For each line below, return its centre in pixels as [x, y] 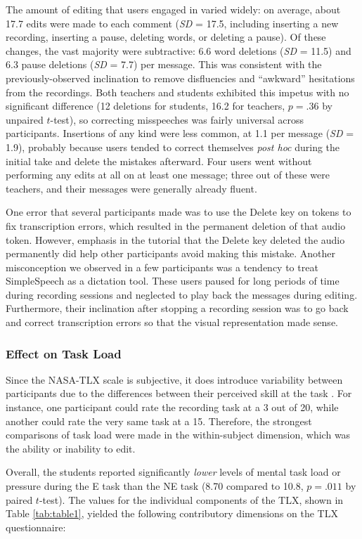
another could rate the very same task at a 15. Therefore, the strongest [159, 421]
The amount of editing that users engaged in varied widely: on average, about [173, 9]
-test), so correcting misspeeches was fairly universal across [177, 119]
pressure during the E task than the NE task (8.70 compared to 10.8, [155, 486]
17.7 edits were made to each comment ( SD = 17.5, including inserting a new [172, 23]
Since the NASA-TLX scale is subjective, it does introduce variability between [174, 379]
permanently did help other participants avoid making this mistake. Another [171, 253]
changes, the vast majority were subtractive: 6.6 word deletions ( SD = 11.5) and [179, 50]
